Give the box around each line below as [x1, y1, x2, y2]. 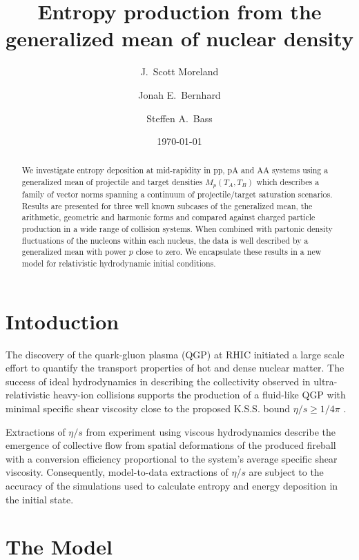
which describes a [256, 176, 320, 188]
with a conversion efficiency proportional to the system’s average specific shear [6, 451, 338, 465]
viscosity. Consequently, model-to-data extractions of [6, 465, 229, 479]
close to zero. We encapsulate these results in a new [135, 246, 322, 258]
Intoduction [6, 307, 119, 335]
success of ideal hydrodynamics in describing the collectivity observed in [6, 374, 311, 388]
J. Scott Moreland [140, 64, 219, 79]
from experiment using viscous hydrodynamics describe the [86, 424, 336, 438]
